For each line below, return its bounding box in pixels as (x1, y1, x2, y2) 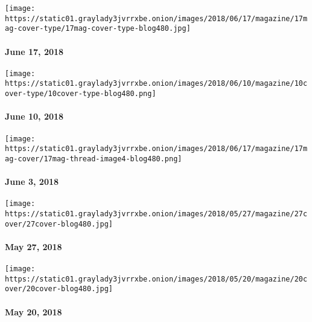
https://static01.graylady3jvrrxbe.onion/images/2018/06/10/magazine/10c (5, 79, 308, 88)
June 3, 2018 (5, 175, 59, 188)
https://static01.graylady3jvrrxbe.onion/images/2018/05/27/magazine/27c (5, 209, 308, 218)
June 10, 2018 (5, 110, 64, 123)
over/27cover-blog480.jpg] (5, 219, 113, 228)
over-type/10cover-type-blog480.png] (5, 89, 156, 98)
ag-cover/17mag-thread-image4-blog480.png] (5, 154, 182, 163)
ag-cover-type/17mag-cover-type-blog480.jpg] (5, 24, 191, 33)
